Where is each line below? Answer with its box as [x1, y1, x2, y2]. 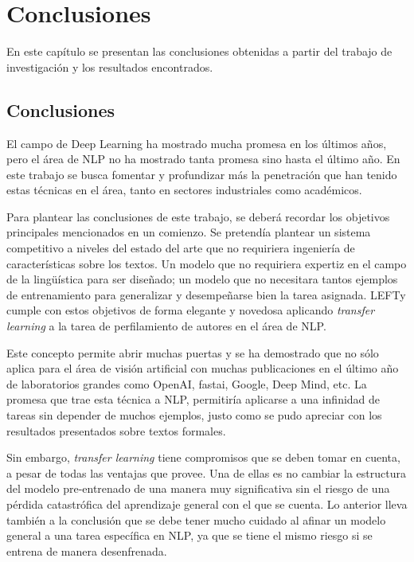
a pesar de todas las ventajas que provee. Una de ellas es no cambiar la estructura [6, 464, 406, 481]
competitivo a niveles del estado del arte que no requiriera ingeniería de [6, 240, 355, 256]
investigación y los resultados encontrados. [6, 58, 213, 75]
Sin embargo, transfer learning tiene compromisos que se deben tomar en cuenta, [6, 449, 400, 466]
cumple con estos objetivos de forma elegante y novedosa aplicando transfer [6, 302, 375, 318]
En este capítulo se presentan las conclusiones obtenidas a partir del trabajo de [6, 43, 393, 60]
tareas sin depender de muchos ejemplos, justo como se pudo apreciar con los [6, 407, 382, 423]
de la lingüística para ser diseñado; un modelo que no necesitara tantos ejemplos [6, 271, 398, 287]
